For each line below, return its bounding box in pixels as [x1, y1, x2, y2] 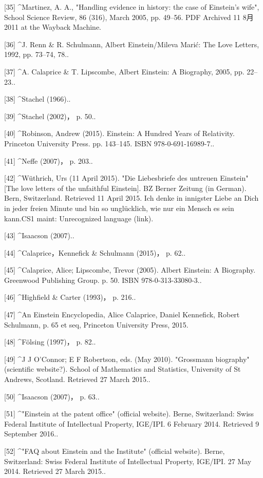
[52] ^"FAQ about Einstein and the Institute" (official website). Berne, [4, 446, 225, 456]
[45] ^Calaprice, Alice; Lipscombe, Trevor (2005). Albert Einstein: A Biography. [4, 264, 256, 275]
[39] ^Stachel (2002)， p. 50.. [4, 110, 96, 121]
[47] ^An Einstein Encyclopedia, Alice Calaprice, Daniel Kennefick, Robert [4, 309, 240, 320]
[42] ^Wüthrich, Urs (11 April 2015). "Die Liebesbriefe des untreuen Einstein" [4, 173, 249, 183]
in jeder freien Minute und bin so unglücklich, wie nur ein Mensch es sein [4, 202, 234, 213]
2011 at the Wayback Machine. [4, 22, 101, 32]
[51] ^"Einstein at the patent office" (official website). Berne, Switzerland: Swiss [4, 408, 254, 419]
